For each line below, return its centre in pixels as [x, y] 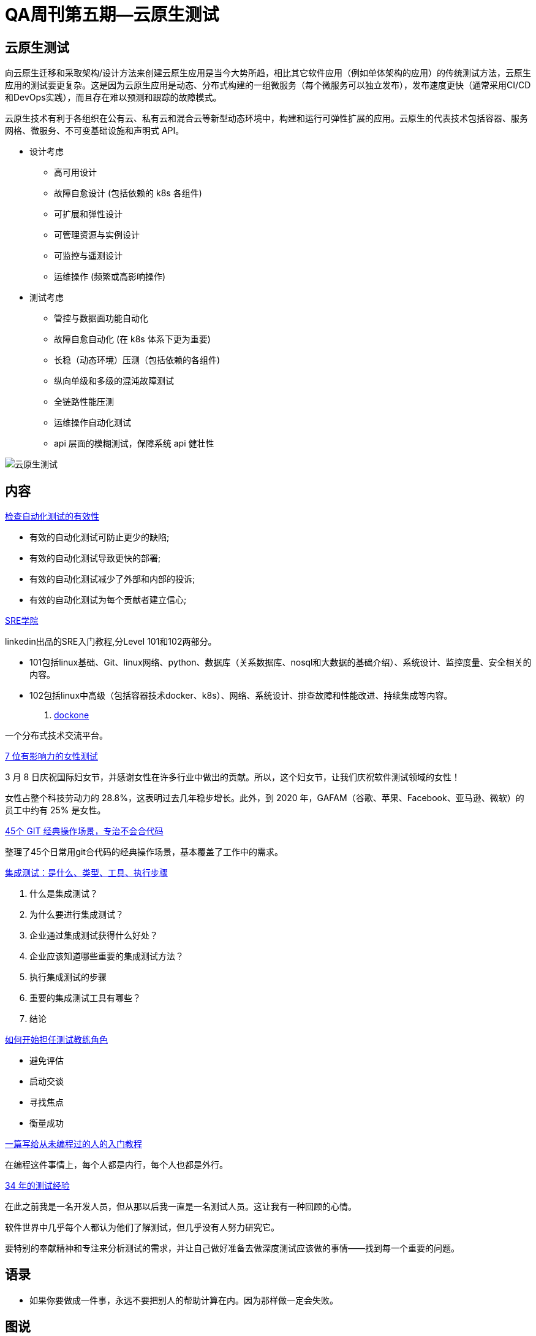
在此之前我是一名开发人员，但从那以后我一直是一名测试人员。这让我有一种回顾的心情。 [181, 1207]
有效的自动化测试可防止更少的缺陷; [100, 537]
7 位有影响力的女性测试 [51, 756]
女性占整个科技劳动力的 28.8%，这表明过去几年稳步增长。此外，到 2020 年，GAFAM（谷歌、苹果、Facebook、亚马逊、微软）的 [265, 798]
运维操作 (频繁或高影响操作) [110, 277]
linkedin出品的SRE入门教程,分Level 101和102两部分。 [111, 642]
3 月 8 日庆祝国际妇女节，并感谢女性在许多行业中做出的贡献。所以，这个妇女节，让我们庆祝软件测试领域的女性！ [233, 777]
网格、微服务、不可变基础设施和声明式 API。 [95, 131]
